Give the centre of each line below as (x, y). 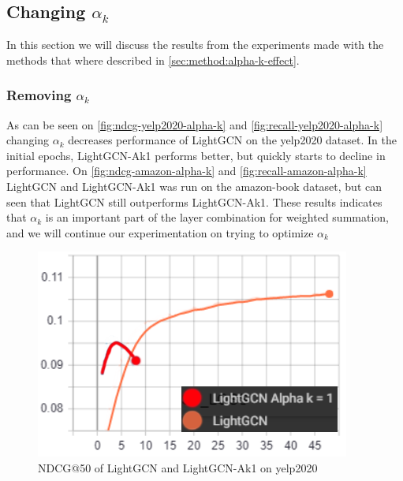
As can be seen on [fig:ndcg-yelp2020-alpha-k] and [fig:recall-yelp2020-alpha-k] (195, 124)
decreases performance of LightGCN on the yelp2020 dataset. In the (232, 140)
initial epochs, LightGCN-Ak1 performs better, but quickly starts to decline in (196, 155)
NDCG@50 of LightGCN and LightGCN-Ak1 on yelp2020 (178, 467)
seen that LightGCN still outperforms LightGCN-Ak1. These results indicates (194, 201)
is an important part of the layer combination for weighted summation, (217, 217)
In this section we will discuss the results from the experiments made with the (195, 45)
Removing (39, 95)
